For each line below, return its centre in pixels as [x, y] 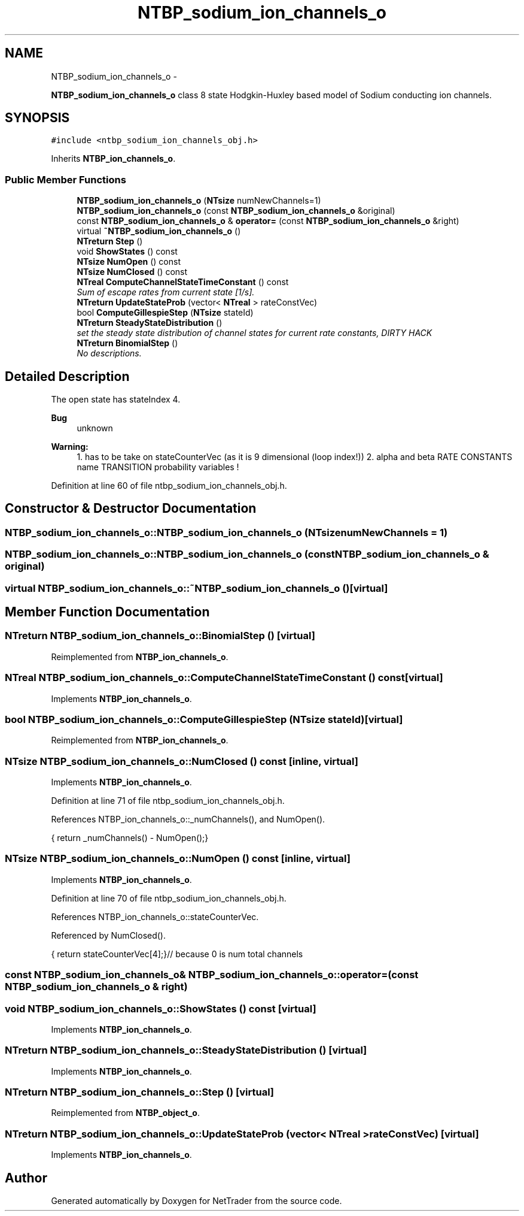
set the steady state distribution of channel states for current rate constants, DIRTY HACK [255, 333]
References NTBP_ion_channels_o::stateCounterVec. [155, 916]
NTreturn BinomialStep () [127, 343]
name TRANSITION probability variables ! [158, 467]
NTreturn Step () [110, 241]
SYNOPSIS [37, 118]
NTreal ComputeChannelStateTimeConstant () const [183, 282]
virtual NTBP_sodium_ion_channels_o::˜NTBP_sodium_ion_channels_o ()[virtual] [196, 588]
